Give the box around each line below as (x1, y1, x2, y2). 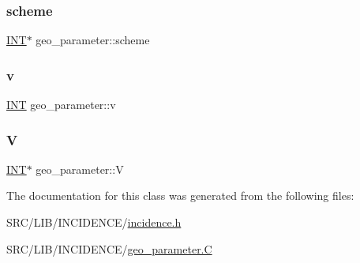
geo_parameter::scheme (36, 32, 150, 48)
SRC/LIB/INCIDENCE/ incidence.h (6, 214, 182, 231)
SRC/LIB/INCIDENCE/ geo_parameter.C (6, 240, 212, 257)
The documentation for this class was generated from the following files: (6, 187, 354, 204)
